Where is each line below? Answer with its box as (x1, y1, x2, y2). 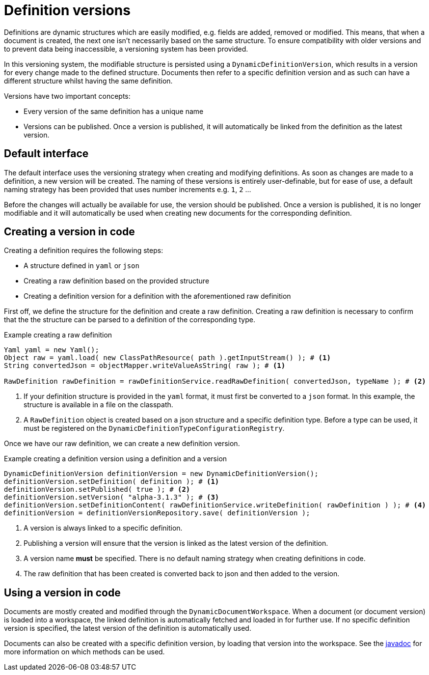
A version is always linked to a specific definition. (24, 524, 183, 533)
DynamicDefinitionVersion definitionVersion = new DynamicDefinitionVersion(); (4, 470, 319, 478)
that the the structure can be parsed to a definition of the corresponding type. (4, 315, 255, 324)
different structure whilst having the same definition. (4, 76, 173, 85)
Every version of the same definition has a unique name (24, 107, 204, 115)
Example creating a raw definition (4, 331, 112, 339)
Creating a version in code (4, 225, 135, 238)
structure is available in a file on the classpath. (24, 400, 173, 409)
